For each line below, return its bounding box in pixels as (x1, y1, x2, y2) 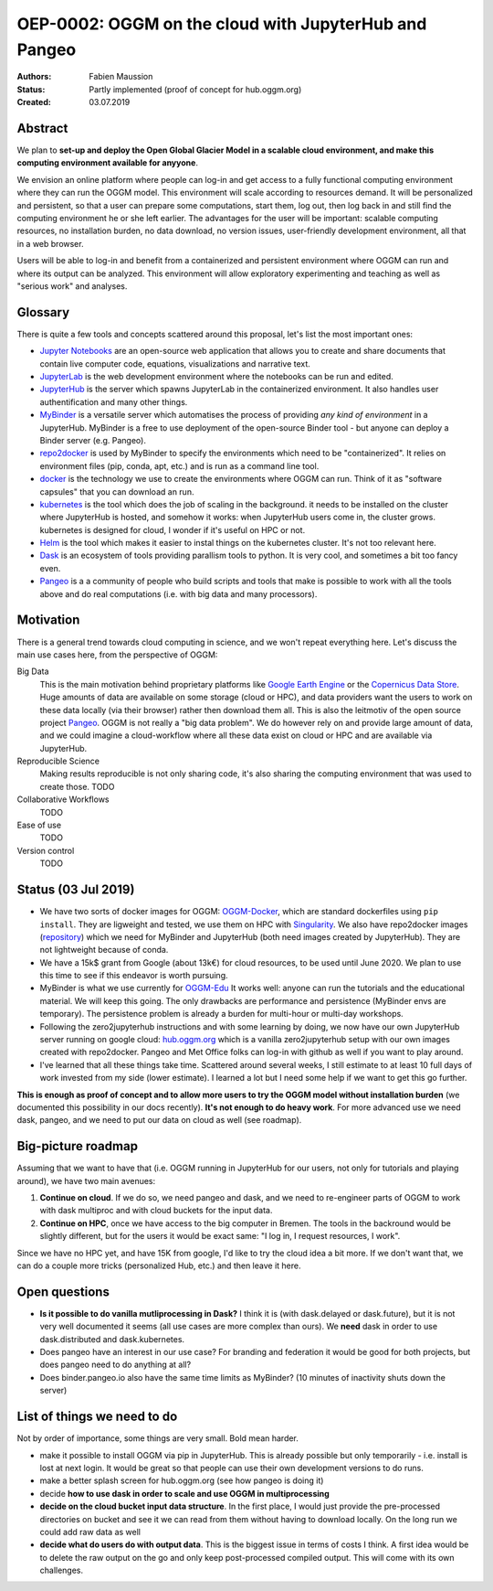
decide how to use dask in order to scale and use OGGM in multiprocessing (39, 1488, 330, 1499)
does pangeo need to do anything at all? (39, 1359, 192, 1371)
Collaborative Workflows (16, 794, 110, 805)
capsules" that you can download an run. (39, 486, 194, 497)
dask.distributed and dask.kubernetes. (39, 1333, 185, 1344)
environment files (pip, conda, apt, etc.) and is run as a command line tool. (39, 460, 320, 471)
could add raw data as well (39, 1526, 142, 1537)
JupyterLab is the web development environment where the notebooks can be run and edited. (39, 371, 394, 382)
